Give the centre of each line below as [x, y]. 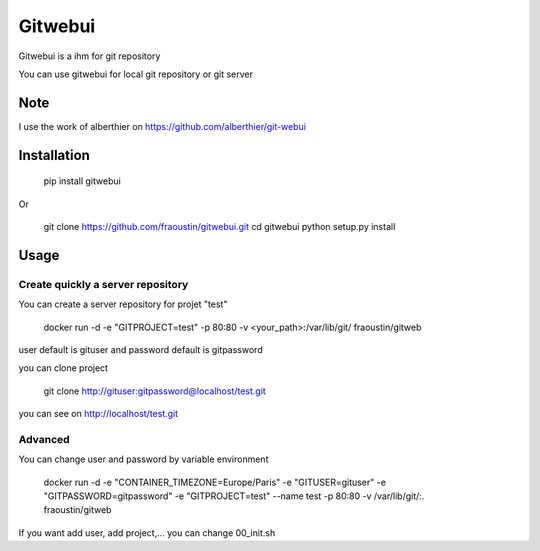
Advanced [44, 439]
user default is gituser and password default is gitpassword [141, 349]
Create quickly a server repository [103, 284]
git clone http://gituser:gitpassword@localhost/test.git [155, 391]
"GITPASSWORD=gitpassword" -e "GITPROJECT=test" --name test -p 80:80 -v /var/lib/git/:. [234, 496]
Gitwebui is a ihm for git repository [89, 56]
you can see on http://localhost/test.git [98, 414]
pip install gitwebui [82, 181]
